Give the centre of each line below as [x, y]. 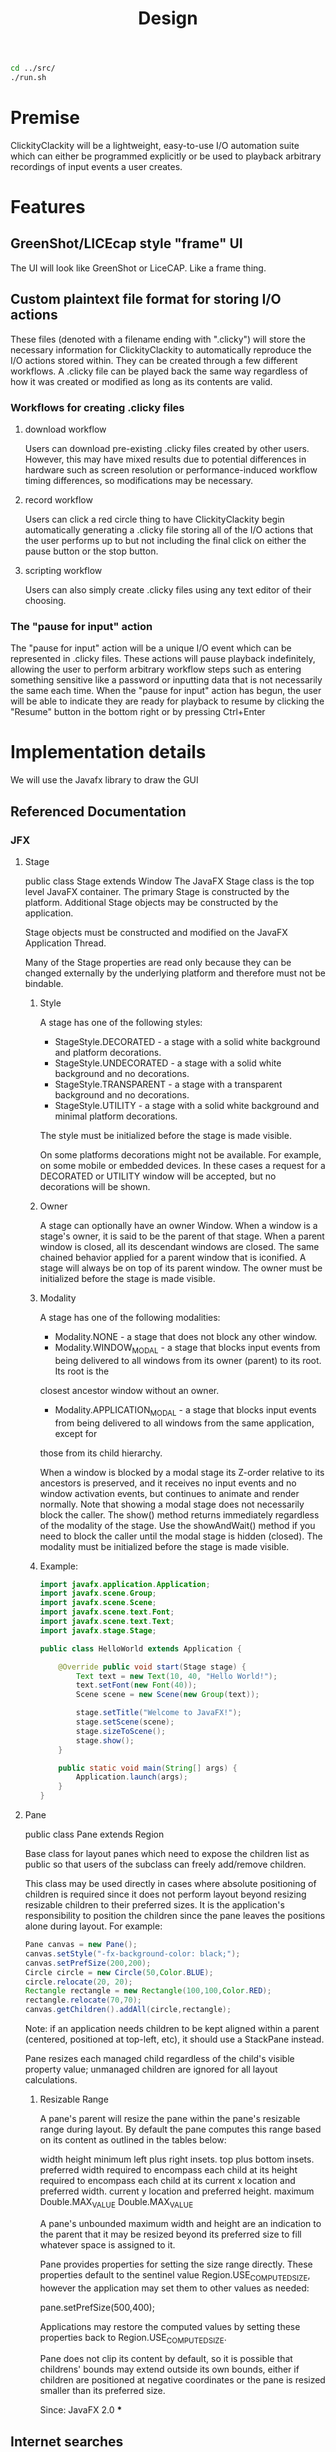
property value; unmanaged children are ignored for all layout [151, 2069]
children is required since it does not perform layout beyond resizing [165, 1894]
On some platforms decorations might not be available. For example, [180, 1154]
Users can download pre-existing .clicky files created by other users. [167, 448]
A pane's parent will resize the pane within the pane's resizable [170, 2118]
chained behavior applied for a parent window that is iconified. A [173, 1257]
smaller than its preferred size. [102, 2391]
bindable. [44, 983]
